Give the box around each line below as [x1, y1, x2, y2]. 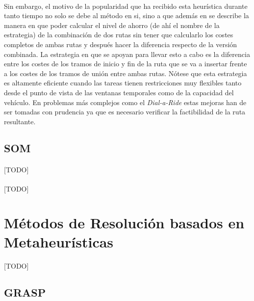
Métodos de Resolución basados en [4, 212, 245, 232]
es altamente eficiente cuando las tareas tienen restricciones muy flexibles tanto [4, 78, 242, 88]
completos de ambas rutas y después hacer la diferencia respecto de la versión [4, 39, 237, 49]
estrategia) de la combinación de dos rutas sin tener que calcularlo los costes [4, 29, 233, 40]
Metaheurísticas [4, 231, 114, 251]
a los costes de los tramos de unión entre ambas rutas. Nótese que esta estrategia [4, 68, 247, 78]
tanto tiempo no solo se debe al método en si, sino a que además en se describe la [4, 10, 249, 21]
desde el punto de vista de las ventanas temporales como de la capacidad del [4, 87, 234, 97]
